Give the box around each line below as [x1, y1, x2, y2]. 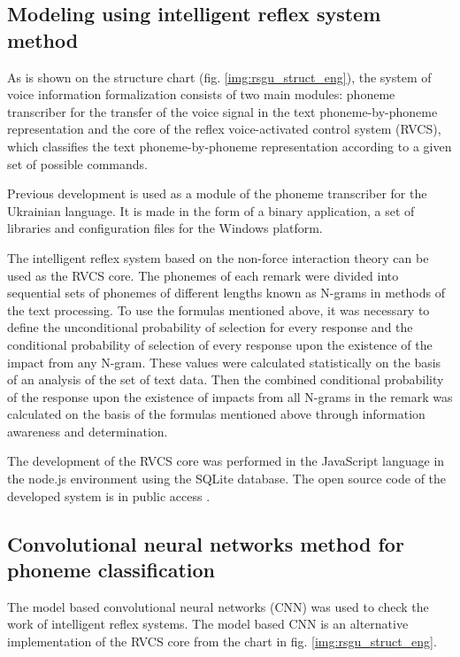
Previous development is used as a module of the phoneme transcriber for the [7, 184, 427, 203]
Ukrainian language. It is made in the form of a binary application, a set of [7, 201, 415, 220]
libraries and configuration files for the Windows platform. [7, 219, 323, 237]
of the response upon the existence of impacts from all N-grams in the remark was [7, 387, 453, 406]
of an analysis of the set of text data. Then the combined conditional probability [7, 370, 444, 389]
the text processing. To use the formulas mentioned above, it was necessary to [7, 300, 430, 319]
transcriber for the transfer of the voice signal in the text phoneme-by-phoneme [7, 102, 438, 120]
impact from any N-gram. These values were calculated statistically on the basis [7, 352, 441, 371]
